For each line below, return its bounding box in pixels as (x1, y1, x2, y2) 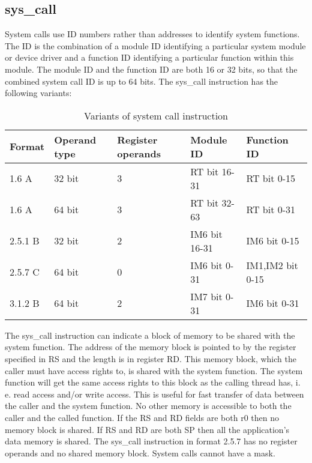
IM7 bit (190, 289, 223, 303)
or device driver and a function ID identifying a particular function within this (5, 51, 294, 64)
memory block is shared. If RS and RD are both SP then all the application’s (5, 423, 290, 435)
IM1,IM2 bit (246, 258, 298, 272)
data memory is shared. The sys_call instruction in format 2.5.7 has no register (5, 435, 298, 447)
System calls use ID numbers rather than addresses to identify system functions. (5, 28, 300, 40)
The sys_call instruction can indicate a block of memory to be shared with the (5, 328, 295, 341)
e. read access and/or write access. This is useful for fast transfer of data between (5, 387, 304, 400)
